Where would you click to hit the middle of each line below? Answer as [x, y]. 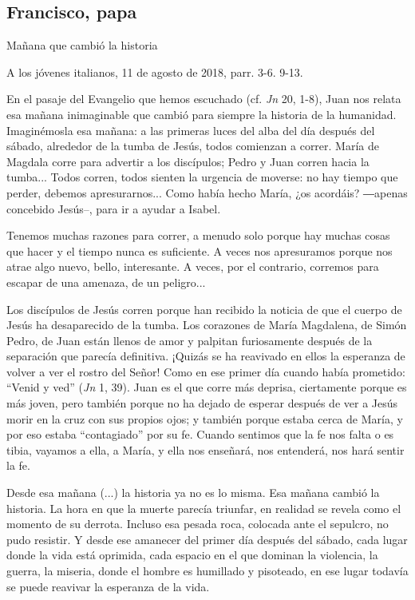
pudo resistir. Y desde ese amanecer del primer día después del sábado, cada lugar [207, 539]
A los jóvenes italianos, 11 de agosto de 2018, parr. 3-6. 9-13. [155, 72]
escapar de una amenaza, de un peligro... [106, 282]
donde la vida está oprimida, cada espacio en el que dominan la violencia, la [192, 555]
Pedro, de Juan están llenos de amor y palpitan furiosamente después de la [190, 340]
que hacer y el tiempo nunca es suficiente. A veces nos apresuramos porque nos [200, 250]
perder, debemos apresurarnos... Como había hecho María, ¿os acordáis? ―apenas [207, 192]
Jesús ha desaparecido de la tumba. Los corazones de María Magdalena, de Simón [207, 325]
